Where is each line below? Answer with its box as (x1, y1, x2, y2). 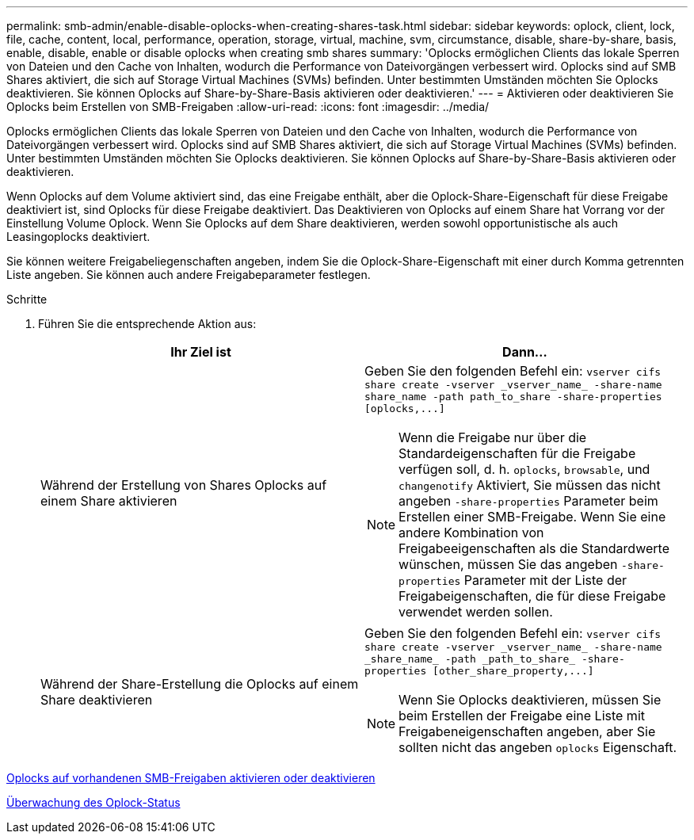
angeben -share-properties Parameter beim (398, 493, 658, 509)
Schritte (6, 292, 48, 306)
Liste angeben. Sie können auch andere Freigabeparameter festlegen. (6, 268, 371, 281)
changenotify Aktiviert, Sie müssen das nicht (398, 477, 661, 493)
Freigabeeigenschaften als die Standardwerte (398, 540, 669, 556)
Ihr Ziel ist (170, 344, 231, 360)
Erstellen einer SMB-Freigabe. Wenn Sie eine (398, 509, 666, 525)
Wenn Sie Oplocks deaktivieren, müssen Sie (398, 692, 662, 708)
